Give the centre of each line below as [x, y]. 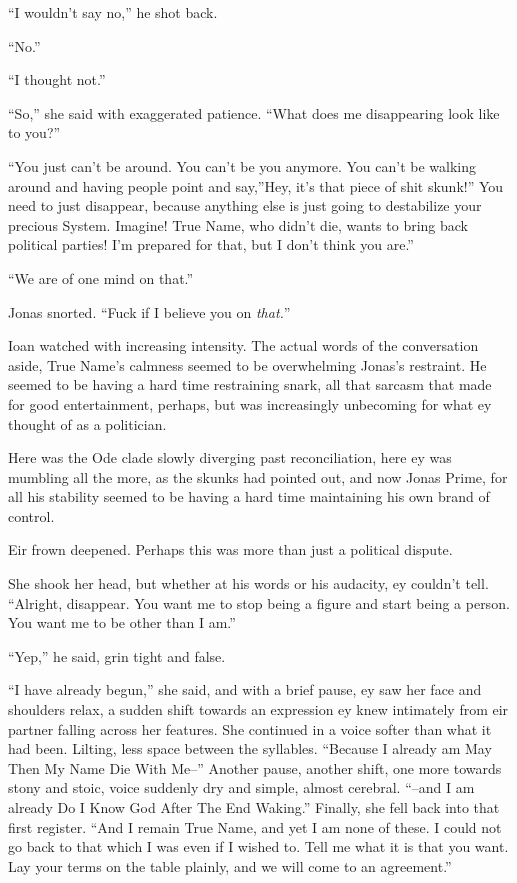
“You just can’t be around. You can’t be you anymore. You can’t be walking [242, 165]
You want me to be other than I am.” [122, 622]
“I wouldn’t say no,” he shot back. [113, 12]
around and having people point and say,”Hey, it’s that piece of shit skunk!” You [256, 185]
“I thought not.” [57, 79]
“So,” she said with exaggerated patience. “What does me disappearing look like [254, 112]
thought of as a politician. [87, 423]
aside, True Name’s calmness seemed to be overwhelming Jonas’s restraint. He [247, 364]
